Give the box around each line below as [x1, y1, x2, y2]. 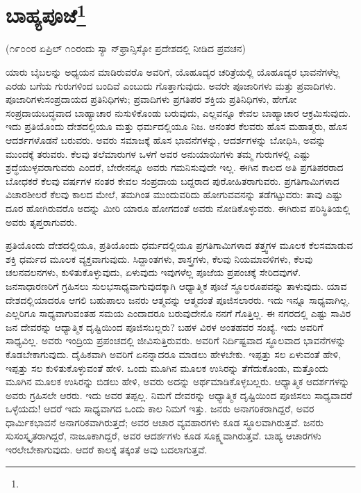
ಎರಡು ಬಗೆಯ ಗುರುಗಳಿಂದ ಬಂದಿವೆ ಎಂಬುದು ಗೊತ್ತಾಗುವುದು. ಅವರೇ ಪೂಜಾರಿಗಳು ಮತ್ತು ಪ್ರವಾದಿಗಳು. [6, 78, 336, 92]
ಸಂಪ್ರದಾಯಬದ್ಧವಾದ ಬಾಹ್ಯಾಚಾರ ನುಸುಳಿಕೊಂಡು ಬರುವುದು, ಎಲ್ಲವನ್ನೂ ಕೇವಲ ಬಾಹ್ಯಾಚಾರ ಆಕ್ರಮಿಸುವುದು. [6, 105, 351, 120]
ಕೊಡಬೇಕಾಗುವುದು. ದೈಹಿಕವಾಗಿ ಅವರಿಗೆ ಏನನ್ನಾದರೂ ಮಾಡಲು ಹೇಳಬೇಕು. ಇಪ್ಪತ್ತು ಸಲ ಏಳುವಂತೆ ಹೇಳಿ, [6, 346, 342, 361]
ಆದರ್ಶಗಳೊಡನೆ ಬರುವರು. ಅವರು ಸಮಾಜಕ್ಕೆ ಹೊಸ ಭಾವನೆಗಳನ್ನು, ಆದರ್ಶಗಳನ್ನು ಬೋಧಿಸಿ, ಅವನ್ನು [6, 133, 326, 147]
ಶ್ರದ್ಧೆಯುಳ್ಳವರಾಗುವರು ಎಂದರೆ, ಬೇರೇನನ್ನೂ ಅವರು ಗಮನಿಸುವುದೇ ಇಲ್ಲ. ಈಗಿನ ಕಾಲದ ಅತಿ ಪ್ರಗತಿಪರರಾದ [6, 160, 344, 175]
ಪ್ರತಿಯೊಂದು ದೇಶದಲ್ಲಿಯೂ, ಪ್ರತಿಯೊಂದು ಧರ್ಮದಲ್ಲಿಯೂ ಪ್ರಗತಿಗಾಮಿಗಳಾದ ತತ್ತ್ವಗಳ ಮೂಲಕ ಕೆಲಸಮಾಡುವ [6, 238, 353, 252]
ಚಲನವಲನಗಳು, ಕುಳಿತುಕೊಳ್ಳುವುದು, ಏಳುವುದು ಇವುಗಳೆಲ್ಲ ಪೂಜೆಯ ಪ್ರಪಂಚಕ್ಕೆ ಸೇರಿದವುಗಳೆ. [6, 265, 301, 280]
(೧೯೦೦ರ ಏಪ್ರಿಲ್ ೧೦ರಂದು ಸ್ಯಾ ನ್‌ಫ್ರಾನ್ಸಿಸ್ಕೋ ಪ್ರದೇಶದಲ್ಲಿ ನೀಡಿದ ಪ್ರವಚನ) [6, 41, 246, 56]
